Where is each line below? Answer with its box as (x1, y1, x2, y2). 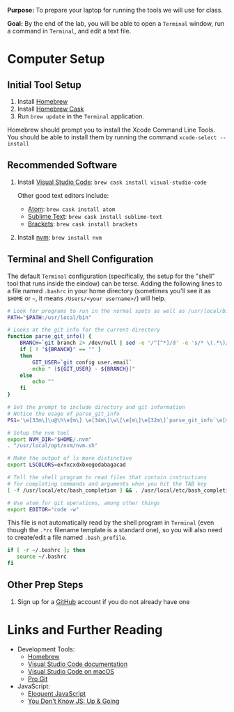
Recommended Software (7, 160, 117, 171)
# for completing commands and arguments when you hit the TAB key (7, 480, 208, 487)
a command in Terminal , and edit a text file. (7, 27, 132, 35)
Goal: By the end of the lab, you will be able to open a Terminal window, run (7, 20, 225, 27)
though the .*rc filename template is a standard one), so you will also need (7, 526, 223, 534)
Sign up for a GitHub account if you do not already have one (17, 597, 190, 605)
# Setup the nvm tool (7, 429, 70, 436)
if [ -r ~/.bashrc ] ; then (7, 547, 86, 554)
